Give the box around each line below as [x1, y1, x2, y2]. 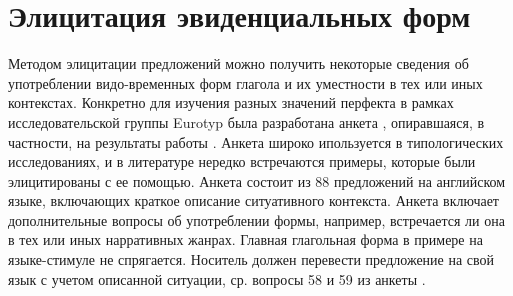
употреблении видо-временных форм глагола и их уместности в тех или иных [8, 72, 483, 93]
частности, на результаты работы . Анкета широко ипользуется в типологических [8, 131, 504, 152]
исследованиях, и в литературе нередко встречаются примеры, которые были [8, 151, 476, 172]
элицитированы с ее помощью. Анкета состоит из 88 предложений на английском [8, 170, 506, 191]
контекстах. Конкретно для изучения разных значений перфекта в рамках [8, 92, 454, 113]
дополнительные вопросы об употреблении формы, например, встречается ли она [8, 209, 505, 230]
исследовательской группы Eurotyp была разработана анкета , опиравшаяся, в [8, 111, 485, 132]
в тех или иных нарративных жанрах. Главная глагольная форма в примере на [8, 229, 483, 250]
